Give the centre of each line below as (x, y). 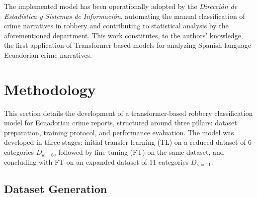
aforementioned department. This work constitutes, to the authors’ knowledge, (124, 35)
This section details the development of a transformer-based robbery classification (128, 113)
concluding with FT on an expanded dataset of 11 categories (96, 161)
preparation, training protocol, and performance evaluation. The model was (119, 132)
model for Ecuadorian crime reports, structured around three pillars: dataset (121, 123)
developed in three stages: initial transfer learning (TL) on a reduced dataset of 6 (128, 142)
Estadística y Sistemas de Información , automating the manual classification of (125, 16)
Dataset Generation (56, 188)
